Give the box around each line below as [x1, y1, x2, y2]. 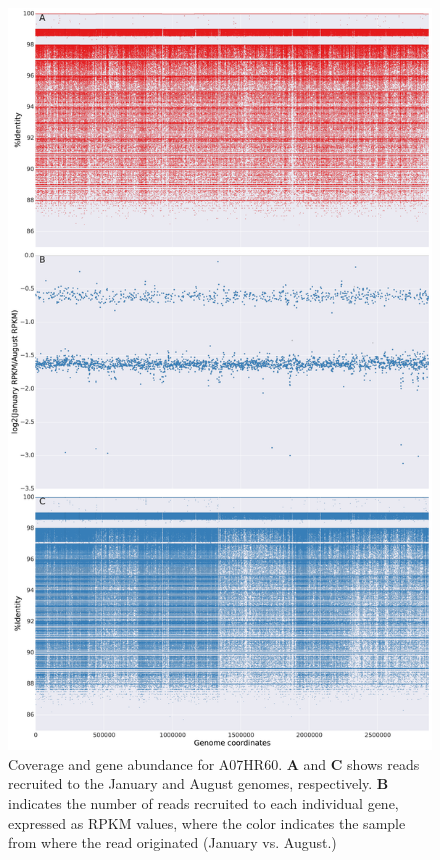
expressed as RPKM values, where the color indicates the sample [8, 812, 406, 833]
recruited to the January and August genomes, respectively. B [8, 773, 389, 794]
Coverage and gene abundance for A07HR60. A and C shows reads [8, 753, 420, 774]
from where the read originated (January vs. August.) [8, 832, 337, 853]
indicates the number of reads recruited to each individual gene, [8, 792, 399, 813]
